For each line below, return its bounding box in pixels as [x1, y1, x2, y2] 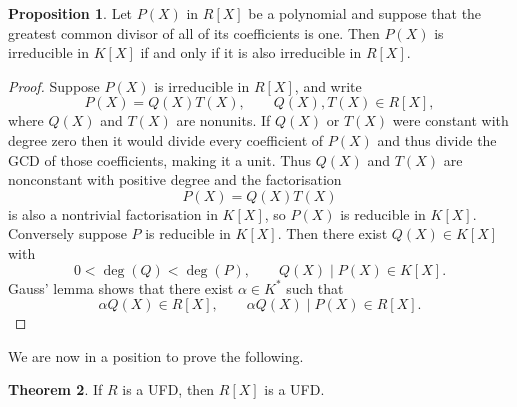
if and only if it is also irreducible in [140, 42, 362, 63]
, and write [294, 75, 362, 96]
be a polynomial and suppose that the [248, 3, 482, 23]
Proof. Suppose [8, 75, 100, 96]
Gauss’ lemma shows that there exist [8, 277, 234, 298]
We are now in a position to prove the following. [8, 345, 304, 366]
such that [286, 277, 344, 298]
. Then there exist [277, 223, 388, 244]
